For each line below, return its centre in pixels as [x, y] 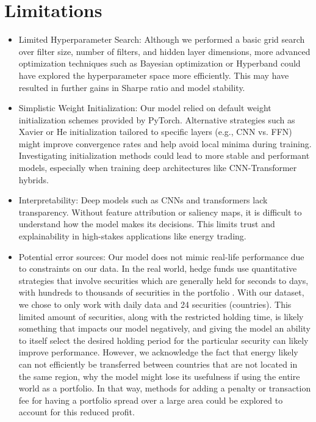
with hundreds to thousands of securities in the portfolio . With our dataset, [161, 292]
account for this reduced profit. [77, 412]
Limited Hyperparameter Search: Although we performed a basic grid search [162, 39]
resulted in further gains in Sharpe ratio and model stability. [132, 87]
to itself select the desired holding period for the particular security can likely [163, 340]
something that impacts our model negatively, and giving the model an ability [164, 328]
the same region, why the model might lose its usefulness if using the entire [159, 376]
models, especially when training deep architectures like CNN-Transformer [158, 168]
